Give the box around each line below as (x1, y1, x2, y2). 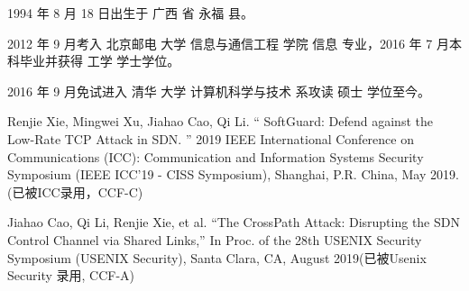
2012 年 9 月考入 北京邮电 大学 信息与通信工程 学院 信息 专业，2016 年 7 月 (7, 33, 449, 52)
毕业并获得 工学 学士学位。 (19, 51, 180, 70)
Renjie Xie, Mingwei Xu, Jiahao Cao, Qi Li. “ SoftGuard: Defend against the (7, 112, 433, 131)
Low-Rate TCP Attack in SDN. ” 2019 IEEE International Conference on (7, 129, 414, 148)
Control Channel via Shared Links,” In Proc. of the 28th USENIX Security (7, 230, 422, 249)
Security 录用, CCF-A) (7, 266, 135, 285)
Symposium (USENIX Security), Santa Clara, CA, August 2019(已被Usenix (7, 248, 427, 267)
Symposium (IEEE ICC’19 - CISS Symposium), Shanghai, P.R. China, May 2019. (7, 165, 459, 184)
